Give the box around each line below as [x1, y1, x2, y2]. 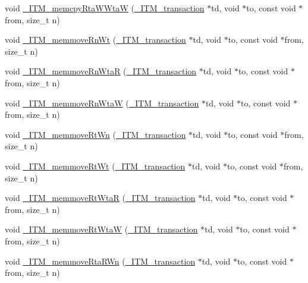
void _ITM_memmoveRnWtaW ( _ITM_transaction [5, 96, 199, 109]
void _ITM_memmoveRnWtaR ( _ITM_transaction [5, 65, 197, 77]
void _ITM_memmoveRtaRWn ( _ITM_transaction [5, 254, 196, 267]
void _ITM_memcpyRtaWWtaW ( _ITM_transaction [5, 2, 205, 14]
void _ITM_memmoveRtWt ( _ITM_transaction [5, 159, 186, 172]
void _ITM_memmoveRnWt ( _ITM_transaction [5, 33, 186, 46]
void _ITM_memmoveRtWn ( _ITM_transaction [5, 128, 186, 140]
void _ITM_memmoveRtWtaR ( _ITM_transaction [5, 191, 196, 204]
